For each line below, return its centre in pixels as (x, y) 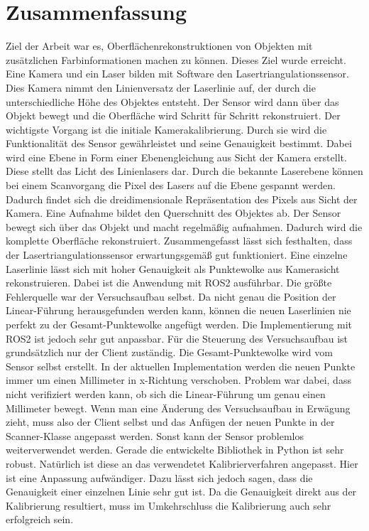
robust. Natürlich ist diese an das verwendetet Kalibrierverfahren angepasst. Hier (182, 463)
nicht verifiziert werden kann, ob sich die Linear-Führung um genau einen (166, 393)
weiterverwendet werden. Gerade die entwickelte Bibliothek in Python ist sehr (175, 450)
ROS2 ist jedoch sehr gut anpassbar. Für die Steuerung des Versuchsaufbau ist (177, 338)
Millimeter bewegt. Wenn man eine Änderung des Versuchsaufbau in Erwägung (178, 408)
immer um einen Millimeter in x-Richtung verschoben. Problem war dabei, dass (178, 380)
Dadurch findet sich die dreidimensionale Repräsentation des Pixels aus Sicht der (182, 199)
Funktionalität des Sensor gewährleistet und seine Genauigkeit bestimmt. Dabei (179, 143)
